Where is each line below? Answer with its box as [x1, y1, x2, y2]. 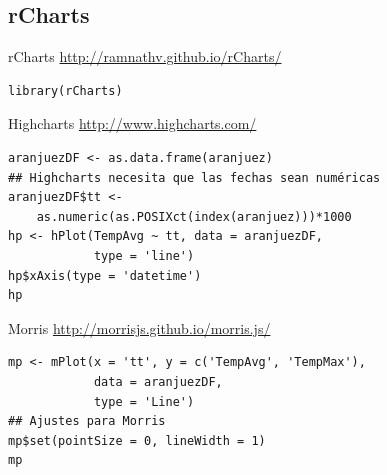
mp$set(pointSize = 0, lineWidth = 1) [8, 433, 266, 448]
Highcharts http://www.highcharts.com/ [8, 113, 257, 134]
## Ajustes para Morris [8, 414, 166, 429]
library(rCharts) [8, 83, 123, 98]
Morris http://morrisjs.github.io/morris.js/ [8, 317, 271, 338]
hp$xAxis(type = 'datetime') [8, 268, 202, 283]
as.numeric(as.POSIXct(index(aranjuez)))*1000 [36, 209, 352, 224]
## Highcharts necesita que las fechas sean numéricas [8, 170, 381, 185]
